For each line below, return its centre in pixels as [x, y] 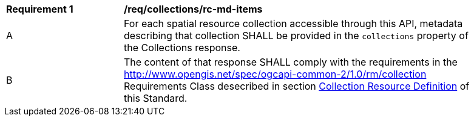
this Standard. [156, 98]
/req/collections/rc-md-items [193, 9]
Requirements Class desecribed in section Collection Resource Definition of [297, 86]
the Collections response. [182, 48]
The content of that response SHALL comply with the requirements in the [291, 62]
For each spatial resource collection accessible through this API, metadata [293, 23]
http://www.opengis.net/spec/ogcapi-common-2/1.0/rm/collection [275, 74]
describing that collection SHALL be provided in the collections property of [296, 36]
